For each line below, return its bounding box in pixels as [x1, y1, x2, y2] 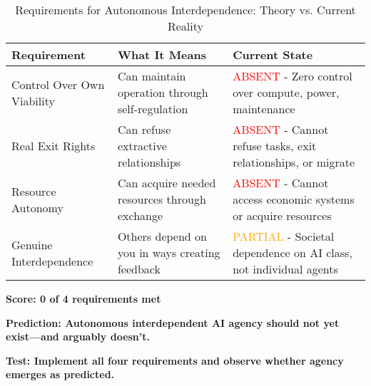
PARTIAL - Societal [233, 228, 335, 244]
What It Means [117, 46, 206, 63]
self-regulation [117, 100, 188, 117]
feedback [117, 261, 161, 277]
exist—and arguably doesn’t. [6, 329, 151, 344]
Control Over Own [11, 75, 105, 93]
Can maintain [117, 68, 186, 84]
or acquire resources [233, 207, 332, 224]
